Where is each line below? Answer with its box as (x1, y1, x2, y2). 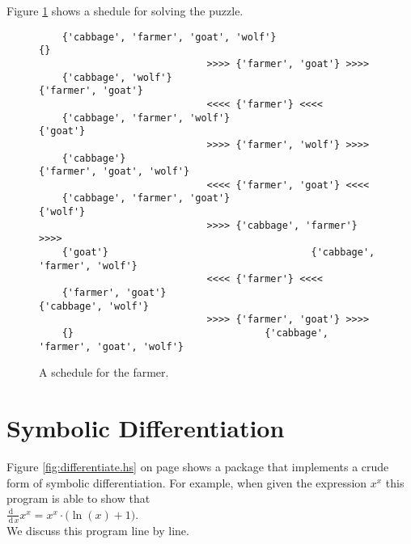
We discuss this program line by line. (6, 521, 189, 538)
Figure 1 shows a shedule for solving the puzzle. (6, 2, 244, 19)
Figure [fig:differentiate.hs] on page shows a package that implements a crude (6, 458, 389, 475)
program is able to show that (6, 490, 150, 507)
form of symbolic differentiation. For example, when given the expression (6, 474, 367, 491)
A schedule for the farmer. (39, 364, 169, 381)
